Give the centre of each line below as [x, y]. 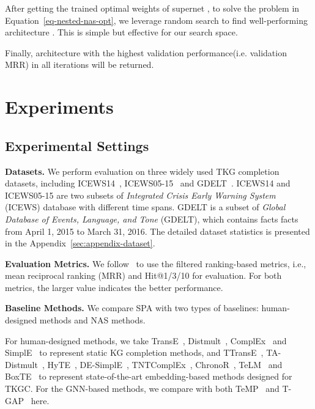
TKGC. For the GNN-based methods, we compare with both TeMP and [142, 389]
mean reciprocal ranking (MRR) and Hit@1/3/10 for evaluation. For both [143, 275]
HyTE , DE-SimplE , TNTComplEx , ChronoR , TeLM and [165, 364]
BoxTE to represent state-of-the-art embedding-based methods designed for [149, 376]
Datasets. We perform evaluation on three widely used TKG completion [142, 171]
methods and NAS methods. [92, 320]
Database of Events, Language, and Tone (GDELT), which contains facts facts [152, 219]
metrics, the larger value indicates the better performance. [114, 287]
